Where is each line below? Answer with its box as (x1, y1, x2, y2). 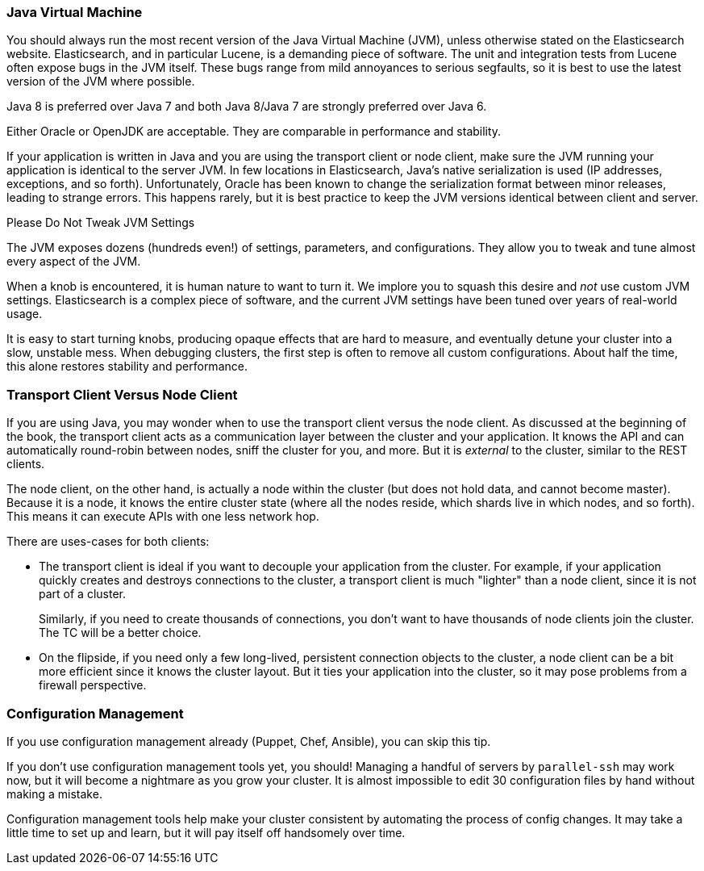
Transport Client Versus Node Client (6, 386, 238, 403)
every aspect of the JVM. (6, 254, 141, 269)
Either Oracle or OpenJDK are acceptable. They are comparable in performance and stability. (6, 124, 502, 139)
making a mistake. (6, 786, 102, 801)
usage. (6, 307, 43, 321)
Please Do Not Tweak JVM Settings (6, 216, 195, 230)
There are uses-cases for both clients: (6, 534, 210, 549)
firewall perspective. (39, 678, 147, 693)
